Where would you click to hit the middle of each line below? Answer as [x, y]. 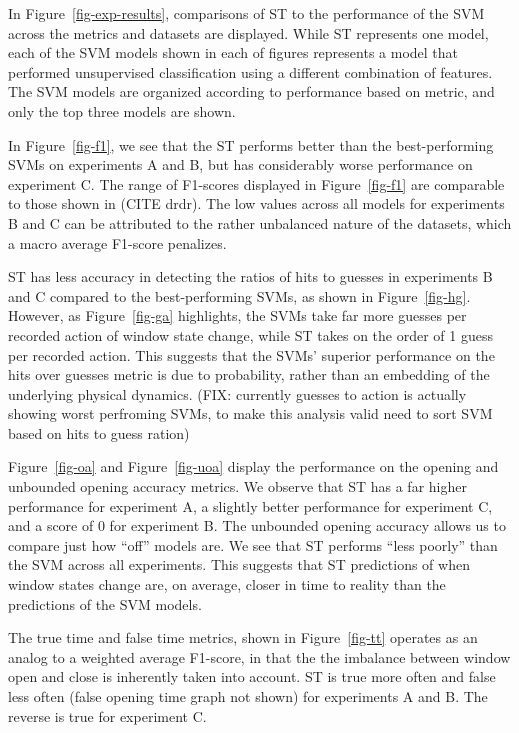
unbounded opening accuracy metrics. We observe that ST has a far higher [237, 486]
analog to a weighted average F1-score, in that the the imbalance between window [259, 656]
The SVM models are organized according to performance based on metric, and [251, 91]
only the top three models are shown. [122, 110]
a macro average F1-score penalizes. [117, 242]
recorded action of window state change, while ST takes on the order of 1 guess [250, 334]
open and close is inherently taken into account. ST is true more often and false [252, 676]
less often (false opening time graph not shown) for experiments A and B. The [248, 696]
